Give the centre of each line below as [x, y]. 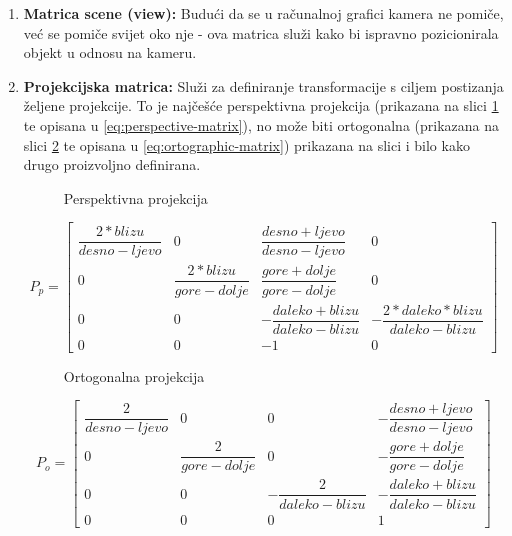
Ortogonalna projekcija [134, 375]
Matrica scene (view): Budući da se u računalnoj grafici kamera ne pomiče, [263, 13]
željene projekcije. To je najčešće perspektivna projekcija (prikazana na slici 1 [261, 105]
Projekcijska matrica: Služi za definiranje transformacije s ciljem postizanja [263, 85]
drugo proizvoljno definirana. [112, 164]
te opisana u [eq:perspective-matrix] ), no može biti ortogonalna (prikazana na [261, 124]
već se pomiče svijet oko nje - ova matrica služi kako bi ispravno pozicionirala [261, 32]
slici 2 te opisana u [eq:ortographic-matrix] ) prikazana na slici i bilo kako [246, 144]
